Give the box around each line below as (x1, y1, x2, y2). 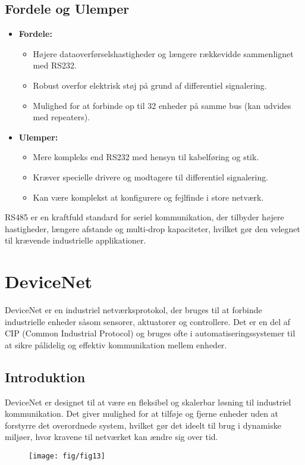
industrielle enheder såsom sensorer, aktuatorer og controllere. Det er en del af (5, 315, 291, 327)
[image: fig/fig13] (29, 452, 105, 460)
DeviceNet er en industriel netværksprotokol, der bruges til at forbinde (5, 304, 262, 316)
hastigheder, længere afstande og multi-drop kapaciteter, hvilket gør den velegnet (5, 222, 300, 235)
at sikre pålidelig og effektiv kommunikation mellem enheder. (5, 338, 227, 351)
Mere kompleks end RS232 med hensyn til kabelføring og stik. (33, 151, 259, 163)
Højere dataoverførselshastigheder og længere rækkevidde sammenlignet (33, 47, 294, 60)
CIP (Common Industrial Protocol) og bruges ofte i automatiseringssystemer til (5, 327, 295, 339)
